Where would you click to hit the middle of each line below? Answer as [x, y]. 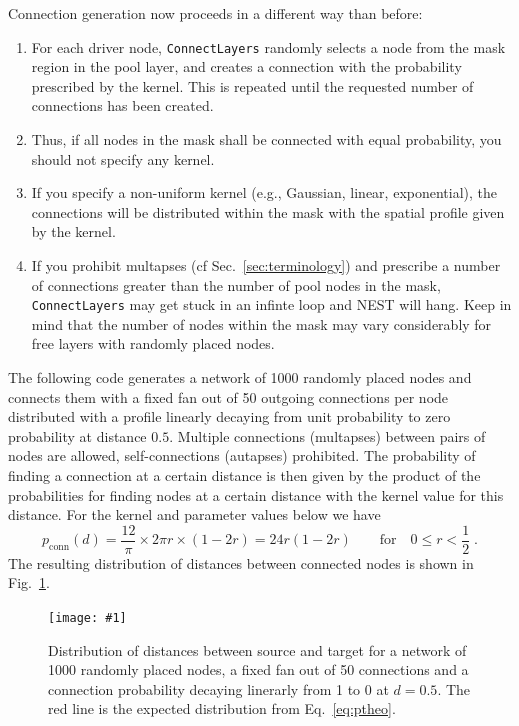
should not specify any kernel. [123, 158]
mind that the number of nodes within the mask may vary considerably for [261, 323]
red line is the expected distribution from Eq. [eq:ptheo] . [222, 708]
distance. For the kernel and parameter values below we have [194, 514]
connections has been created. [122, 105]
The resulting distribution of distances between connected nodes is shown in [241, 562]
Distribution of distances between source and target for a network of [257, 649]
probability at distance [77, 435]
